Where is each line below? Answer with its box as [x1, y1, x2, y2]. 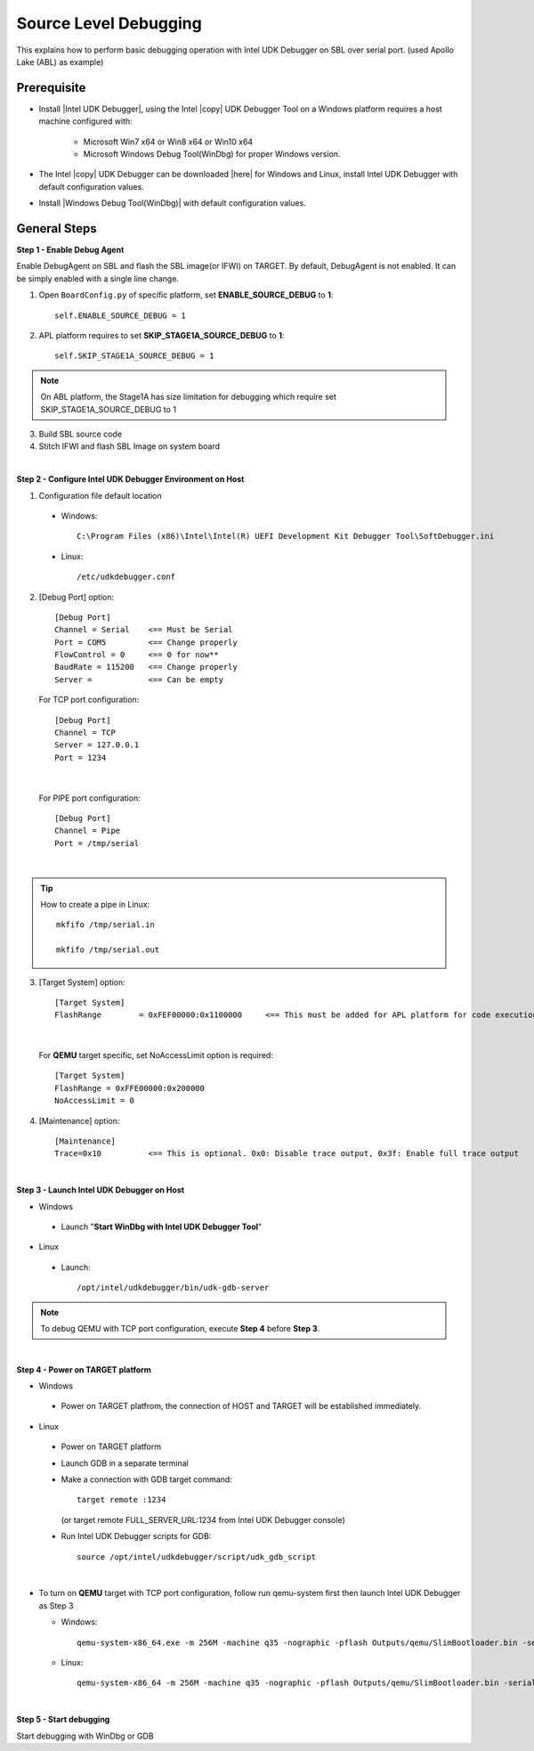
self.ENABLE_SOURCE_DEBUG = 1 [54, 310, 187, 321]
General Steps [16, 221, 97, 236]
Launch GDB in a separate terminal [61, 1457, 189, 1469]
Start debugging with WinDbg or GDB [16, 1731, 155, 1741]
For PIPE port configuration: [38, 793, 142, 803]
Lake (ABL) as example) [16, 56, 104, 67]
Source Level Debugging [16, 13, 202, 33]
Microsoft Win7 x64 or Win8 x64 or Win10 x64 [83, 136, 254, 147]
